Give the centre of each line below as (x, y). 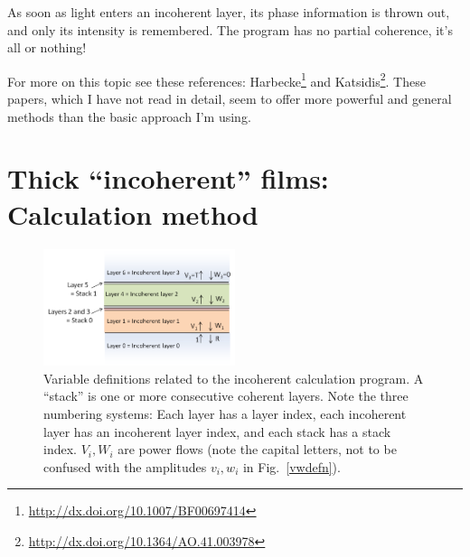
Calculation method (133, 214)
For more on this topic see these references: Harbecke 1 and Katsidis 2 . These (216, 79)
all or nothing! (47, 47)
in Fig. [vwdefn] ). (291, 466)
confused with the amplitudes (125, 466)
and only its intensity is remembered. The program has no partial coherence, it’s (230, 29)
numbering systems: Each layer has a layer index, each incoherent (225, 413)
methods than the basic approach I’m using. (129, 116)
